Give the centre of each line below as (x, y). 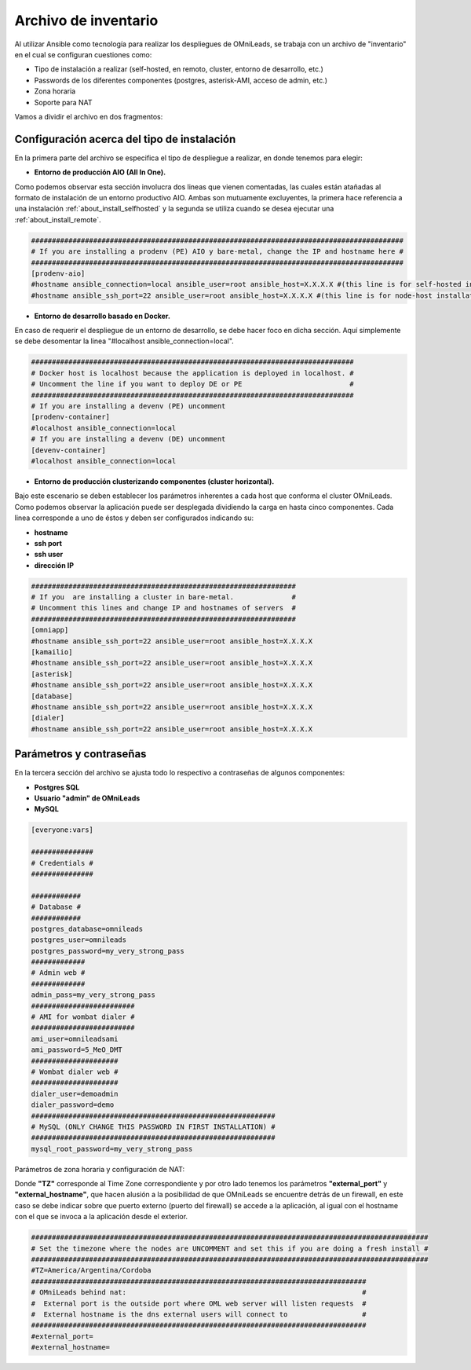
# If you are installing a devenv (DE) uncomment (128, 439)
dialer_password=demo (73, 1105)
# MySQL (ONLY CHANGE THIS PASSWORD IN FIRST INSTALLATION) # (153, 1126)
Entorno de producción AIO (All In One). (100, 172)
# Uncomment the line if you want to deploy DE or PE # (193, 384)
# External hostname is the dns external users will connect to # (199, 1314)
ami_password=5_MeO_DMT (77, 1050)
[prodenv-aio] (58, 273)
